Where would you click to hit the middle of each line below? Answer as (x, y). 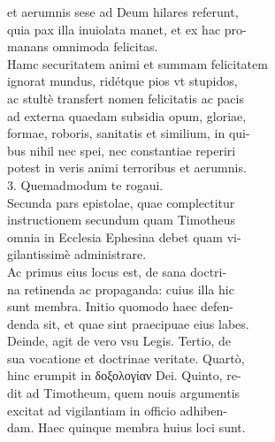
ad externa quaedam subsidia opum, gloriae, (127, 115)
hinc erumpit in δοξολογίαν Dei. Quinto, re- (124, 375)
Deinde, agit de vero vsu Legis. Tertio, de (119, 341)
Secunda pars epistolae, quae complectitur (121, 202)
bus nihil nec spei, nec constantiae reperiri (122, 150)
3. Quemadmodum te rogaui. (85, 184)
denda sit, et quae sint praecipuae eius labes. (128, 323)
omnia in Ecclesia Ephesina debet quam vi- (124, 236)
